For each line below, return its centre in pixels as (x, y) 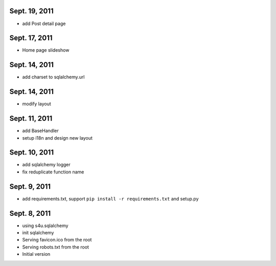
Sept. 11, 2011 (31, 118)
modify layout (37, 104)
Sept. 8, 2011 (30, 213)
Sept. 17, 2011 (31, 38)
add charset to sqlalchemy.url (53, 77)
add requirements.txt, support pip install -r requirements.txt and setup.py (110, 198)
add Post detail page (44, 24)
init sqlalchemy (38, 233)
